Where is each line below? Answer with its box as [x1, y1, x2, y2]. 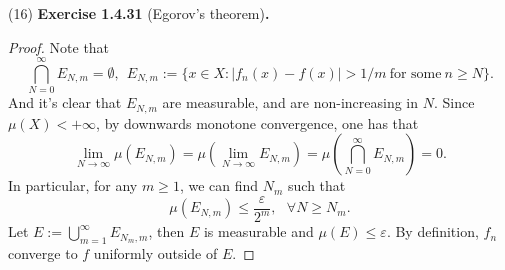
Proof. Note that [8, 36, 110, 57]
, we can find [179, 175, 259, 196]
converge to [8, 243, 78, 264]
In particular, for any [8, 175, 138, 196]
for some [389, 66, 442, 81]
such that [288, 175, 346, 196]
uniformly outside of [93, 243, 218, 264]
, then [148, 221, 185, 242]
